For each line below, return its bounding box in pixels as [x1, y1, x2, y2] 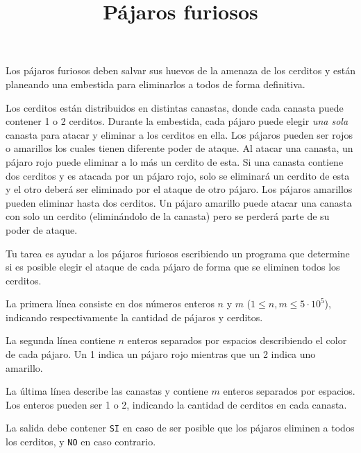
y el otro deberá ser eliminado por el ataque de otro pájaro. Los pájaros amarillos [6, 182, 353, 196]
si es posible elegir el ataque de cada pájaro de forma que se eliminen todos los [6, 259, 340, 274]
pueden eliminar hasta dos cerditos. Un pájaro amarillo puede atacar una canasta [6, 195, 352, 210]
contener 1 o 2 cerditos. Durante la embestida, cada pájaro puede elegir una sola [6, 114, 349, 128]
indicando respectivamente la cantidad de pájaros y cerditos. [6, 309, 263, 324]
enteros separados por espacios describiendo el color [127, 333, 347, 348]
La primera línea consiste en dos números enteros [6, 296, 215, 311]
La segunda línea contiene [6, 333, 115, 348]
